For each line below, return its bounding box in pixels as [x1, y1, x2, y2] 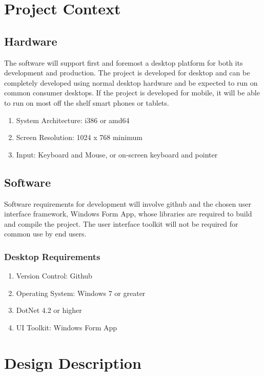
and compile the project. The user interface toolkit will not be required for [4, 218, 238, 229]
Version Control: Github [16, 270, 92, 281]
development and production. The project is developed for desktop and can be [4, 67, 250, 78]
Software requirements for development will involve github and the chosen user [4, 198, 251, 209]
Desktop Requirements [4, 250, 100, 263]
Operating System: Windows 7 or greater [16, 287, 146, 298]
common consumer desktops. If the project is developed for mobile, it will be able [4, 87, 260, 98]
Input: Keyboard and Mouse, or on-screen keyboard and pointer [16, 149, 218, 160]
